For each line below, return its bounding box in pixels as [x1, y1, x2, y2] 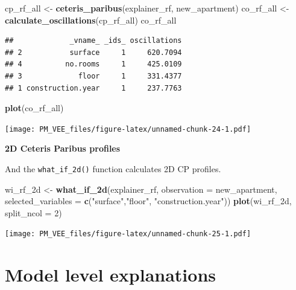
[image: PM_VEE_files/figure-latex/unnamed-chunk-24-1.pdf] [5, 124, 251, 134]
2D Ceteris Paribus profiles [5, 142, 121, 155]
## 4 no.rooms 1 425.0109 [5, 60, 182, 69]
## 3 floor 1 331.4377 [5, 71, 182, 80]
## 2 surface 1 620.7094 [5, 48, 182, 57]
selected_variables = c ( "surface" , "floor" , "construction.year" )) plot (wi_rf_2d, [5, 195, 292, 207]
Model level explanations [5, 262, 216, 287]
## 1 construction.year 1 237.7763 [5, 83, 182, 92]
